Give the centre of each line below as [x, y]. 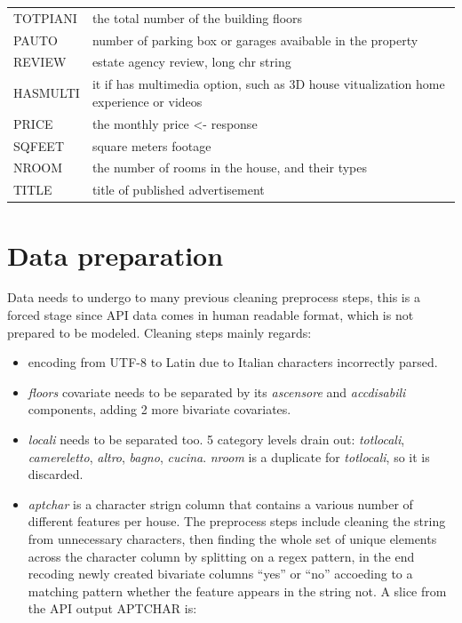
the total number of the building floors [197, 17]
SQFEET [39, 145]
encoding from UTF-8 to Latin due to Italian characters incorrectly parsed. [233, 362]
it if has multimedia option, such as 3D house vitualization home [268, 84]
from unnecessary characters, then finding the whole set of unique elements [232, 539]
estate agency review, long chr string [191, 62]
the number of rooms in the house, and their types [230, 168]
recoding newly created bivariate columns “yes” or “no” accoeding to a [220, 574]
